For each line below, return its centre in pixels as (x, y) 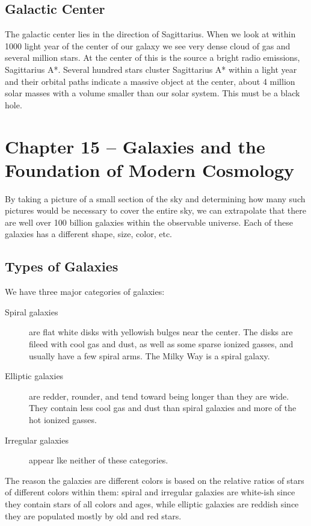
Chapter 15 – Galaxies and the (135, 146)
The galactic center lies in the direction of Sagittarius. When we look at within (150, 34)
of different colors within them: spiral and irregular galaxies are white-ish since (150, 492)
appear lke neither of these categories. (99, 460)
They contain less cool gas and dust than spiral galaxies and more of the (163, 408)
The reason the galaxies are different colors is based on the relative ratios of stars (155, 480)
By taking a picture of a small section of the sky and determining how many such (155, 198)
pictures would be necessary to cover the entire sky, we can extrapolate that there (155, 210)
